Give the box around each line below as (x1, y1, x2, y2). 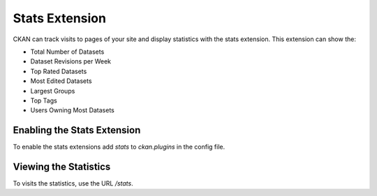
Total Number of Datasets (30, 47, 105, 56)
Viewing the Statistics (13, 161, 111, 172)
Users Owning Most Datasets (30, 106, 114, 114)
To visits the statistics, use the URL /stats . (13, 179, 134, 188)
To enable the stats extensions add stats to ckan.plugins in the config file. (13, 143, 226, 151)
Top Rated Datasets (30, 67, 87, 75)
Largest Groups (30, 86, 75, 95)
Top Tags (30, 96, 57, 105)
